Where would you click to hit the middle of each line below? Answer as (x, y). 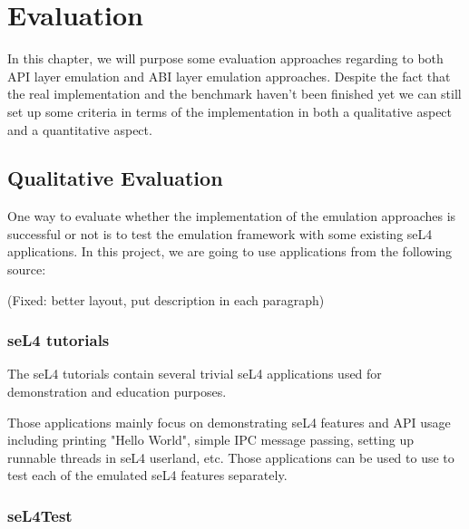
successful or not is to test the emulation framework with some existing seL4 (220, 233)
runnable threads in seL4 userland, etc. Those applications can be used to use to (231, 457)
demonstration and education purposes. (117, 392)
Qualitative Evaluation (115, 178)
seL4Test (40, 515)
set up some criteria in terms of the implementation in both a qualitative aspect (230, 111)
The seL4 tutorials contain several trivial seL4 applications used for (195, 374)
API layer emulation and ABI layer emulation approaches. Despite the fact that (229, 76)
